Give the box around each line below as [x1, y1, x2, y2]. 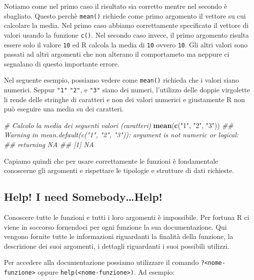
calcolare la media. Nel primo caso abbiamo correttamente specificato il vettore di [4, 20, 249, 30]
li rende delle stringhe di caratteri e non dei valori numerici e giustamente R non [4, 94, 245, 104]
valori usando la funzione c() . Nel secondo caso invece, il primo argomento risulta [4, 29, 249, 40]
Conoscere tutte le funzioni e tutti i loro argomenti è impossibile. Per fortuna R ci [4, 212, 250, 222]
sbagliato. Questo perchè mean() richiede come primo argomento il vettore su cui [4, 10, 246, 21]
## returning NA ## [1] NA [4, 139, 94, 150]
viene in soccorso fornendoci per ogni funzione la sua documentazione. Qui [4, 221, 227, 232]
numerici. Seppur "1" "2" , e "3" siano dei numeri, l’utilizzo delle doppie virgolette [4, 85, 250, 94]
